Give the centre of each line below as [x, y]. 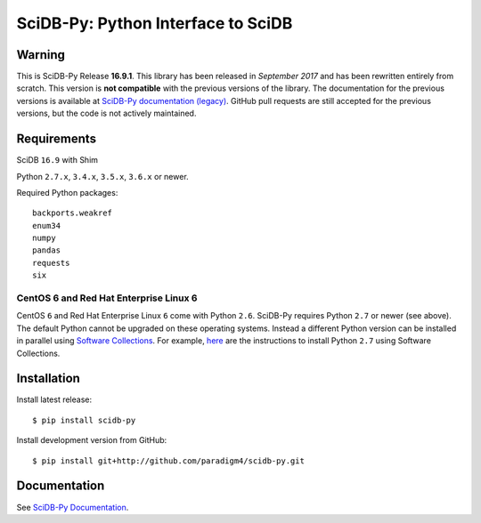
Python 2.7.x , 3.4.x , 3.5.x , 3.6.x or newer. [102, 176]
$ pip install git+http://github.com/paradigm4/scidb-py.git [168, 461]
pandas [47, 250]
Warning [41, 55]
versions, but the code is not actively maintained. [106, 113]
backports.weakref [73, 213]
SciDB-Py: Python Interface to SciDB [155, 23]
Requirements [57, 139]
